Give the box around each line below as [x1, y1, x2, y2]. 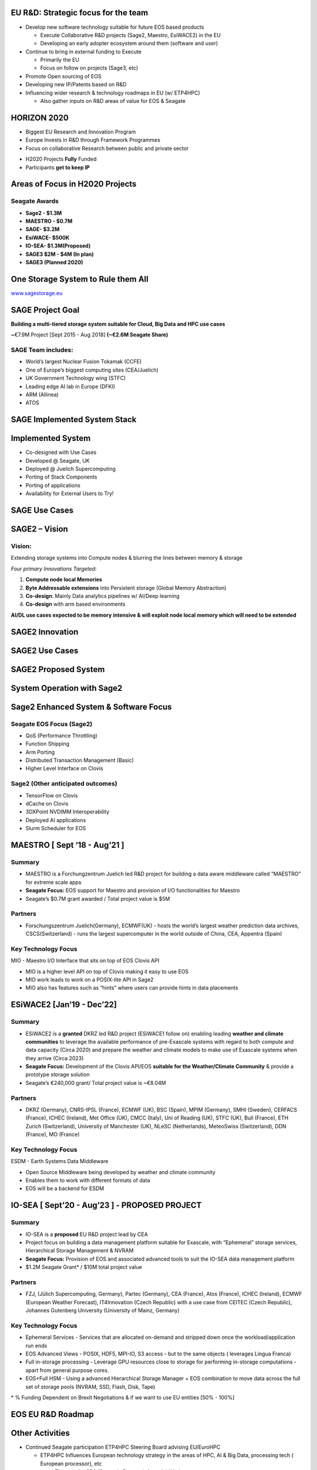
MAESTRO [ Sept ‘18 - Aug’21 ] [11, 840, 124, 850]
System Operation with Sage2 [11, 683, 123, 693]
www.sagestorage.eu [11, 289, 63, 296]
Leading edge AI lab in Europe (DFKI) [25, 383, 116, 390]
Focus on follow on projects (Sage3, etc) [40, 65, 139, 72]
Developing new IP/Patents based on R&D [25, 81, 127, 88]
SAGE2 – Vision [11, 524, 69, 534]
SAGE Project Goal [11, 305, 80, 315]
